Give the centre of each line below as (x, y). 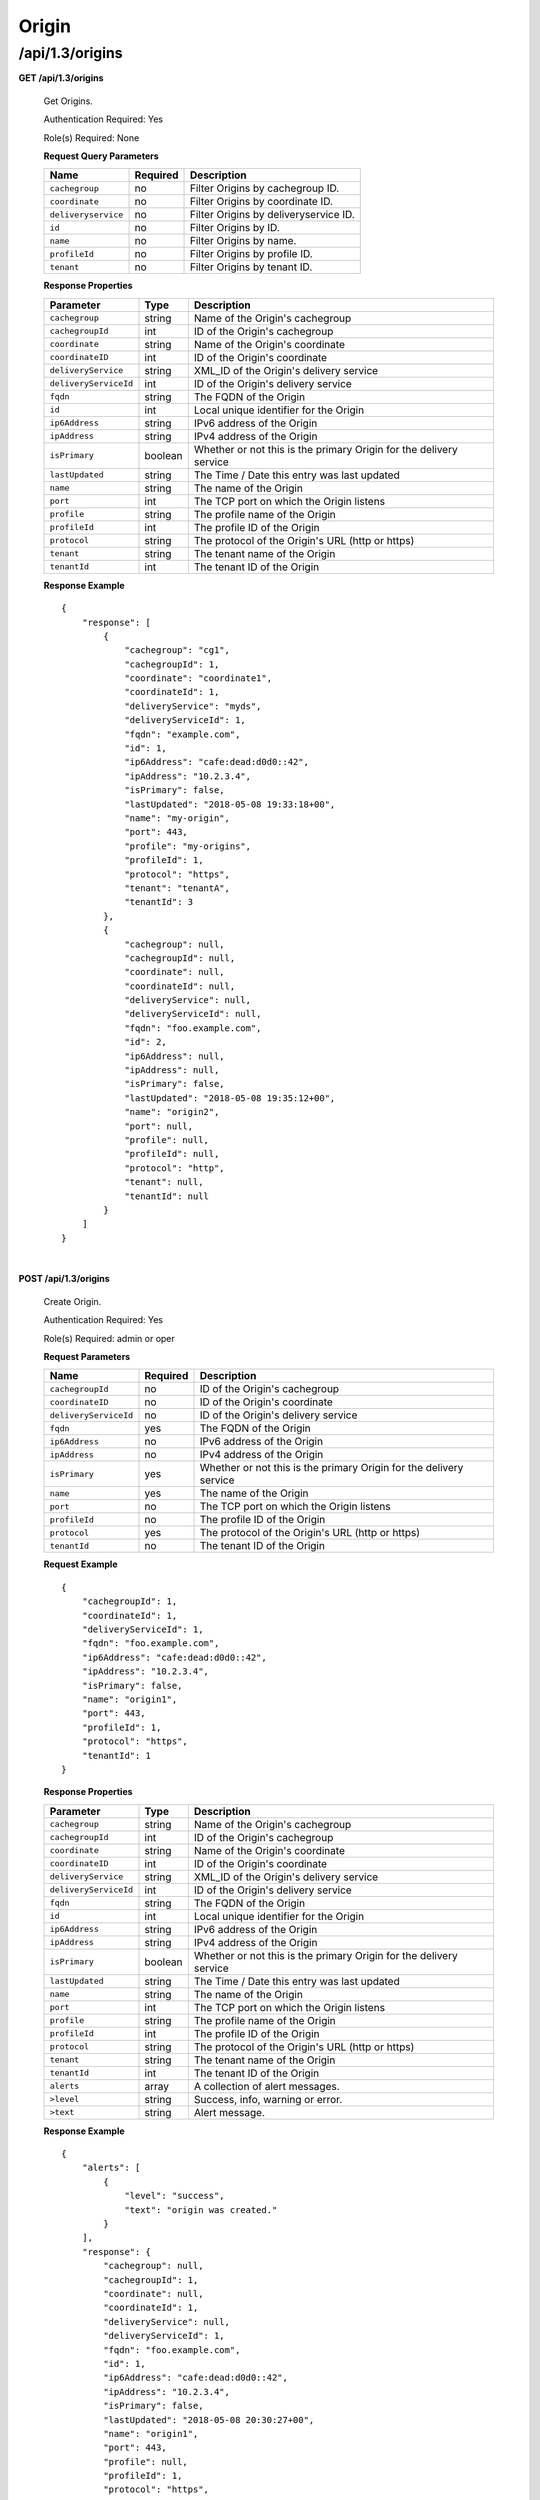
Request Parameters (87, 1357)
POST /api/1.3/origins (64, 1279)
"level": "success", (174, 2196)
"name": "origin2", (172, 1112)
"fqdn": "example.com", (182, 734)
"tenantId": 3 (159, 902)
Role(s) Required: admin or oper (109, 1338)
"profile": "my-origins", (188, 846)
